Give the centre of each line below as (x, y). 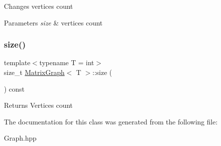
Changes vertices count (39, 6)
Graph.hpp (20, 138)
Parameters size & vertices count (53, 22)
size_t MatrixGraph (34, 72)
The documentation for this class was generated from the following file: (111, 121)
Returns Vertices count (39, 105)
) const (14, 88)
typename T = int (67, 62)
